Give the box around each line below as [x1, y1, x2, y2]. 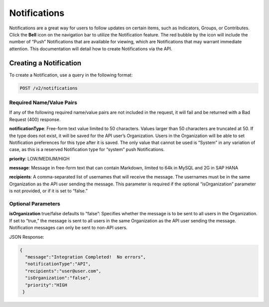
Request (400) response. [9, 116, 61, 122]
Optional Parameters [9, 200, 61, 207]
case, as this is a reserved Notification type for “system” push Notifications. [9, 147, 165, 153]
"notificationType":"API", [25, 261, 91, 267]
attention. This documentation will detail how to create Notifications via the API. [9, 45, 172, 52]
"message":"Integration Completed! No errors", [25, 254, 146, 260]
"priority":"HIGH [25, 282, 67, 288]
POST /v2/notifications [19, 85, 78, 91]
